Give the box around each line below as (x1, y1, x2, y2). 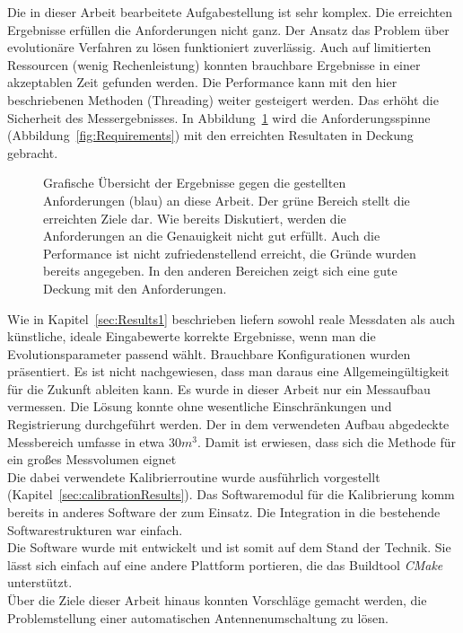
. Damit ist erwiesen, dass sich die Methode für (197, 432, 456, 451)
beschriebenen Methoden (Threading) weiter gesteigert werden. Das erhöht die (7, 90, 439, 109)
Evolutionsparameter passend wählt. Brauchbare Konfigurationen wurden (7, 344, 411, 363)
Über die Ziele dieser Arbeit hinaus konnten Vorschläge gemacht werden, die (7, 591, 427, 609)
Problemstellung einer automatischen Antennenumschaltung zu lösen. (7, 608, 389, 627)
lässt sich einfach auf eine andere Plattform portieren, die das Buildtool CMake (7, 555, 443, 574)
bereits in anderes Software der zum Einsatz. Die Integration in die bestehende (7, 503, 441, 522)
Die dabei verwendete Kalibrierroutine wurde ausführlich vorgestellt (7, 467, 380, 486)
